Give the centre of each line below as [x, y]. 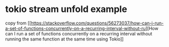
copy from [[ [18, 23]
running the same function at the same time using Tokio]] [65, 39]
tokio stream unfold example [66, 9]
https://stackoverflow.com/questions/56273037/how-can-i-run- [97, 23]
